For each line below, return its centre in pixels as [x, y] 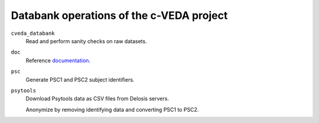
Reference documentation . [58, 60]
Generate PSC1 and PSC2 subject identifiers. [80, 79]
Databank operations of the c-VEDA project [119, 15]
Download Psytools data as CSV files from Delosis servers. [97, 99]
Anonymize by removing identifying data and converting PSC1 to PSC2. [112, 109]
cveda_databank [33, 33]
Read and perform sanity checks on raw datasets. [86, 41]
